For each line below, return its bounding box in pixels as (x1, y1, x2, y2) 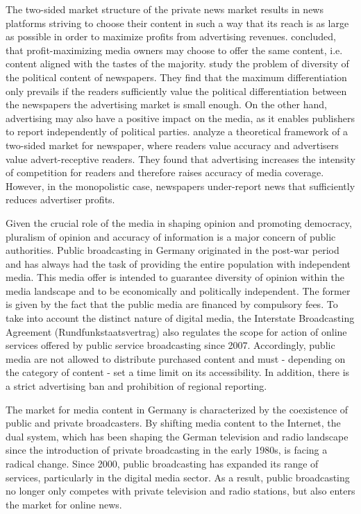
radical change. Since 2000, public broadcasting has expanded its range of (6, 456, 319, 470)
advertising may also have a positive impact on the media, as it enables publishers (6, 110, 355, 125)
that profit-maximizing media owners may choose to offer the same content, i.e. (6, 42, 343, 57)
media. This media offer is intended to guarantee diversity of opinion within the (6, 270, 345, 284)
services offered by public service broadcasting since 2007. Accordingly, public (6, 338, 335, 352)
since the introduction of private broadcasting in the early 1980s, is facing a (6, 443, 328, 457)
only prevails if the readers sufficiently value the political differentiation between (6, 83, 347, 98)
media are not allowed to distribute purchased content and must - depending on (6, 351, 346, 366)
